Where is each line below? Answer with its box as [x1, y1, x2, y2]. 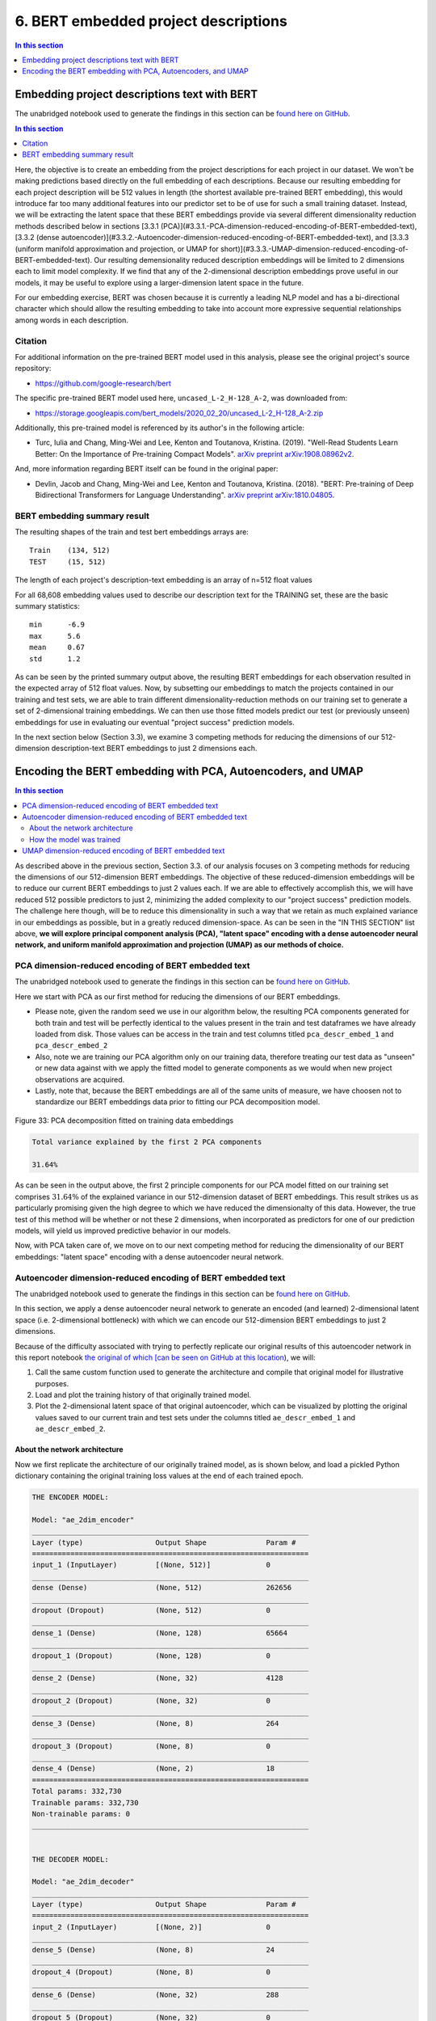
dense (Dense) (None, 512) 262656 [31, 1583, 292, 1593]
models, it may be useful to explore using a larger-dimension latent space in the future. [15, 277, 304, 287]
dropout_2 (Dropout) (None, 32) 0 [31, 1696, 270, 1706]
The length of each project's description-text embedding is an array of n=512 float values [15, 575, 312, 585]
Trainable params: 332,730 [31, 1798, 139, 1807]
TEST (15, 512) [29, 557, 107, 566]
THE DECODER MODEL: [31, 1854, 109, 1863]
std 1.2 [29, 654, 81, 663]
